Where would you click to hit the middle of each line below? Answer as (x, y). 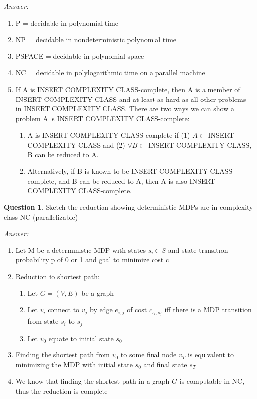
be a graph (98, 293)
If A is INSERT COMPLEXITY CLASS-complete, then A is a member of (128, 89)
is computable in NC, (212, 381)
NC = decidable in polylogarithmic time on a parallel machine (110, 73)
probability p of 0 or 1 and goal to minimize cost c (92, 260)
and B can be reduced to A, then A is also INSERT (137, 180)
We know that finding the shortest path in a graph (93, 381)
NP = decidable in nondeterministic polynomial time (96, 39)
